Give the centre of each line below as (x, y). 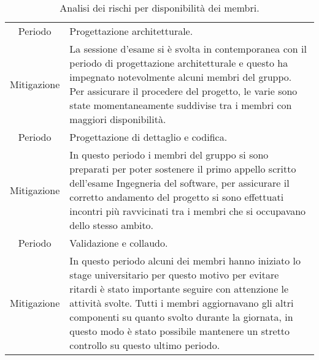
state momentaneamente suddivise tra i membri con (181, 105)
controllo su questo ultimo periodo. (145, 345)
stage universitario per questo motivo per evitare (174, 275)
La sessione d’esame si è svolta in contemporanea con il (188, 49)
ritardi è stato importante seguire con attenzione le (179, 289)
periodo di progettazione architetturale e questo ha (179, 63)
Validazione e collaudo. (119, 243)
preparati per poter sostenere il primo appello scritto (183, 169)
